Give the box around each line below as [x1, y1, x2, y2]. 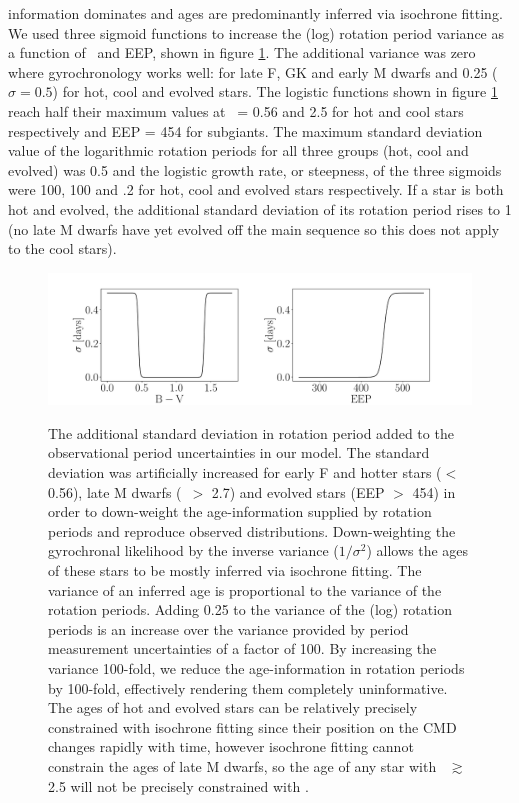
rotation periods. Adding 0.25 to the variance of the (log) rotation [48, 599, 452, 620]
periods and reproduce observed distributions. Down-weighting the [48, 520, 456, 541]
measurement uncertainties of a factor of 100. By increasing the [48, 638, 437, 659]
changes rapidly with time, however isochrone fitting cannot [48, 736, 414, 757]
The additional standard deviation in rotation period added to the [48, 422, 454, 443]
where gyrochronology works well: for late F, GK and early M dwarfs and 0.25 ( [8, 61, 498, 82]
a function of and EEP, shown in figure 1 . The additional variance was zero [8, 42, 476, 63]
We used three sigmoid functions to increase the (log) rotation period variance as [8, 22, 505, 43]
